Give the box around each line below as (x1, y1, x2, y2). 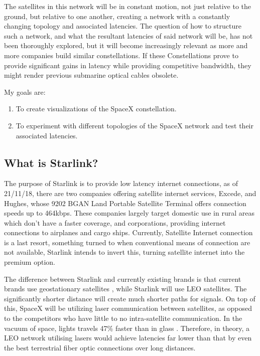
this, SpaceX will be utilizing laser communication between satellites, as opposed (4, 303, 252, 313)
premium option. (4, 257, 55, 267)
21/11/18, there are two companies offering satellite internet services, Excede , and (4, 188, 256, 198)
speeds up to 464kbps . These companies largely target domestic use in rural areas (4, 208, 254, 218)
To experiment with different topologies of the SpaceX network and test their (16, 120, 253, 130)
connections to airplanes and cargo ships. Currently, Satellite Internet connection (4, 227, 253, 238)
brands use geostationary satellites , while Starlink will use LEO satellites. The (4, 283, 247, 294)
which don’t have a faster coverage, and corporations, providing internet (4, 217, 226, 228)
